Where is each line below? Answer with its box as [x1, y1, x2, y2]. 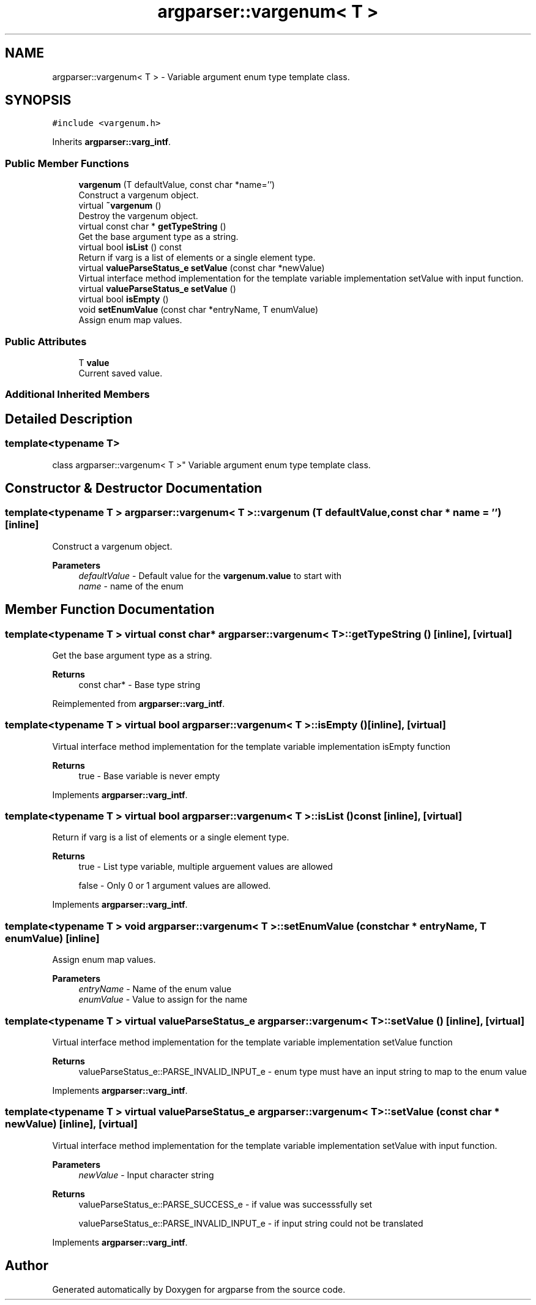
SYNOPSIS [5, 92, 72, 108]
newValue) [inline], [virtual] [5, 1118, 138, 1131]
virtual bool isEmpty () [78, 294, 169, 305]
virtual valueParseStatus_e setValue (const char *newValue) [78, 263, 325, 274]
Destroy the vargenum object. [78, 211, 198, 222]
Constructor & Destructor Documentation [5, 480, 262, 496]
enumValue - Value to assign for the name [78, 994, 248, 1005]
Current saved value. [78, 367, 163, 378]
